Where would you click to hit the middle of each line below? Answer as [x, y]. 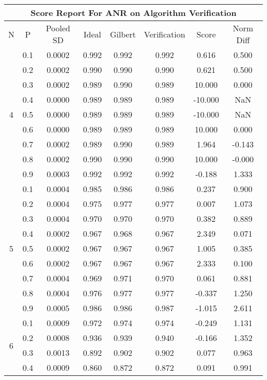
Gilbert [123, 34]
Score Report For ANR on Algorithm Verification [133, 13]
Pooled [58, 28]
